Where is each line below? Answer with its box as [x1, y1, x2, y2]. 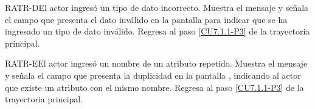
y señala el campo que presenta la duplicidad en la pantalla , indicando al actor [5, 68, 301, 81]
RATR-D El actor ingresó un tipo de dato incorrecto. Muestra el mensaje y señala [5, 1, 309, 13]
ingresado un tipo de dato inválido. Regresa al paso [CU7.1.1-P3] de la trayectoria [5, 25, 310, 38]
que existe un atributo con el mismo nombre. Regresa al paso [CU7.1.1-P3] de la [5, 81, 304, 93]
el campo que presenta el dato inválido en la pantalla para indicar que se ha [5, 13, 288, 25]
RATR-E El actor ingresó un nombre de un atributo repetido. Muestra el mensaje [5, 57, 308, 70]
